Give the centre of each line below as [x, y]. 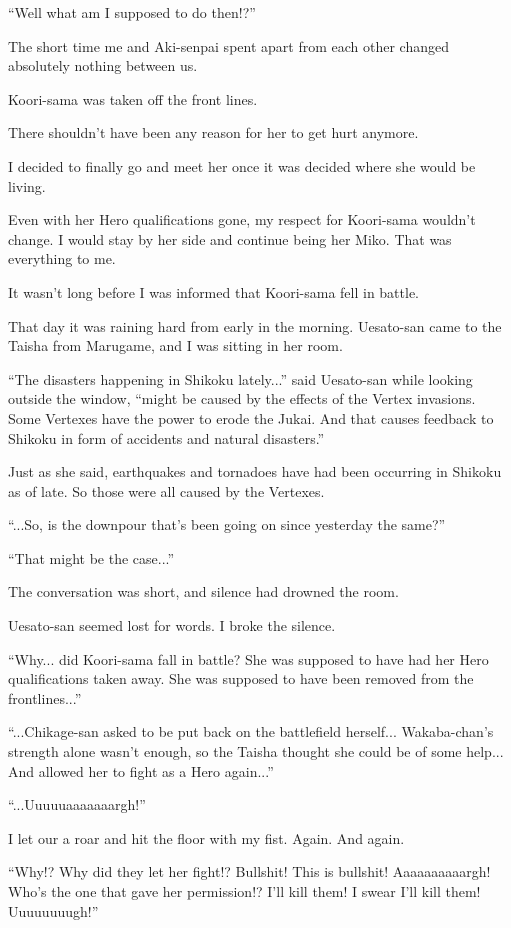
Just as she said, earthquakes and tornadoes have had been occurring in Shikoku [255, 471]
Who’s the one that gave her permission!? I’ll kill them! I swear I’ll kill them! [244, 891]
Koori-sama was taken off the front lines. [133, 98]
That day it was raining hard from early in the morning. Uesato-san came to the [255, 325]
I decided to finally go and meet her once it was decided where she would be [242, 165]
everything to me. [62, 258]
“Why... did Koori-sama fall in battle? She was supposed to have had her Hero [248, 658]
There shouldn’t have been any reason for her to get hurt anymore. [213, 132]
